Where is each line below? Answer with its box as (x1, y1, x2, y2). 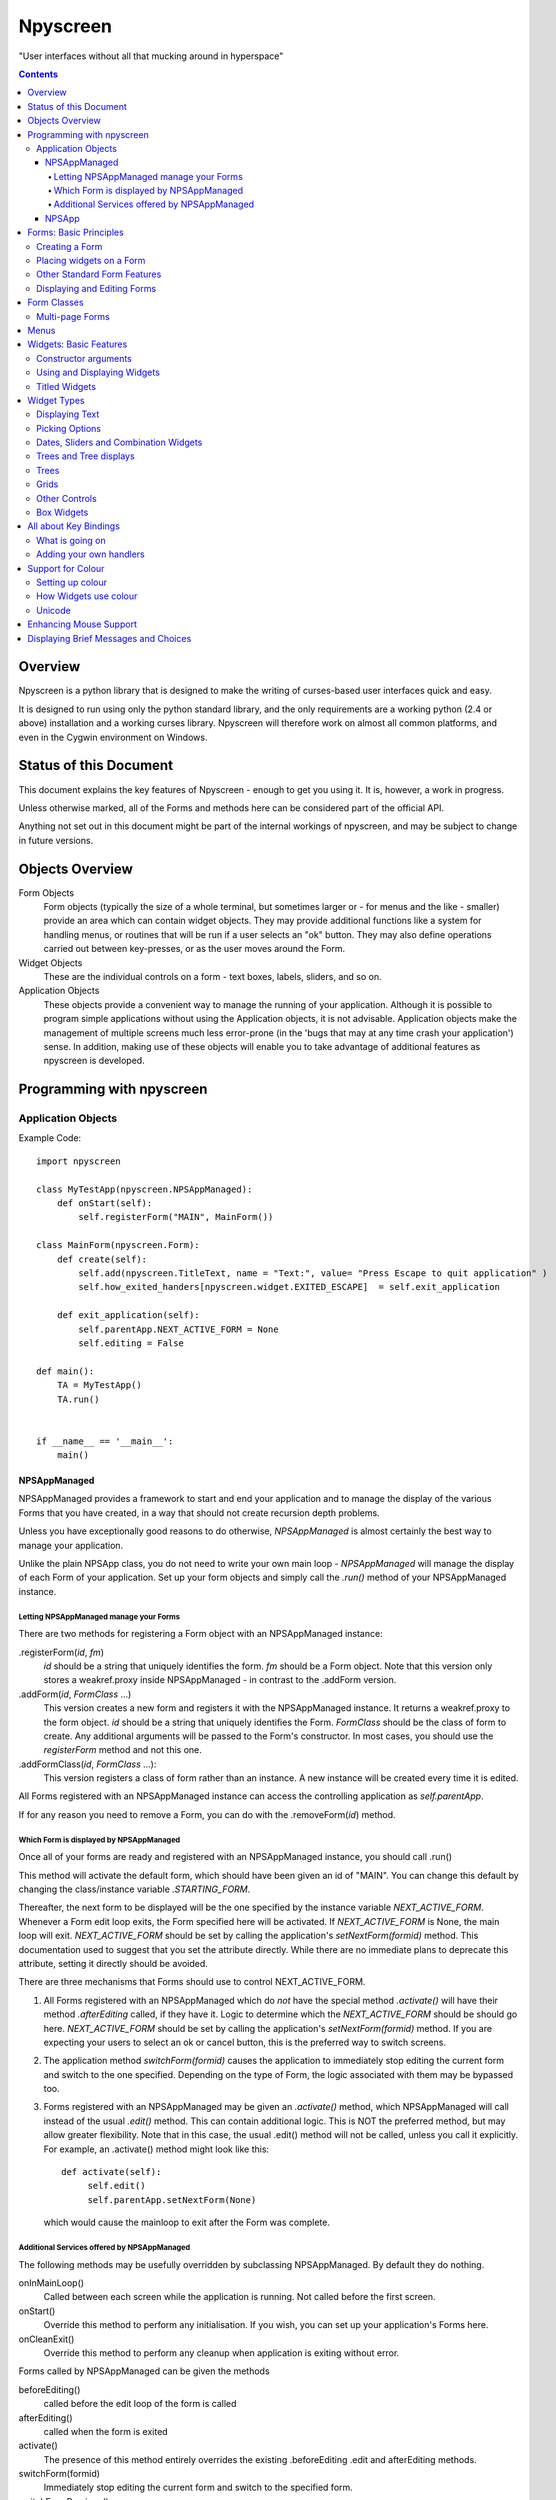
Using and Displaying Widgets (36, 366, 160, 379)
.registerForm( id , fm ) (18, 1646, 105, 1658)
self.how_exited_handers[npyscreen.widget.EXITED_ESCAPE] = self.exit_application (78, 1281, 500, 1293)
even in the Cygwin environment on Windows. (18, 731, 208, 743)
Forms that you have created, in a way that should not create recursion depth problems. (18, 1506, 380, 1519)
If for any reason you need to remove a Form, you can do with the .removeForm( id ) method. (18, 1808, 396, 1820)
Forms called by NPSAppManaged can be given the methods (18, 2365, 270, 2377)
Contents (18, 68, 59, 80)
